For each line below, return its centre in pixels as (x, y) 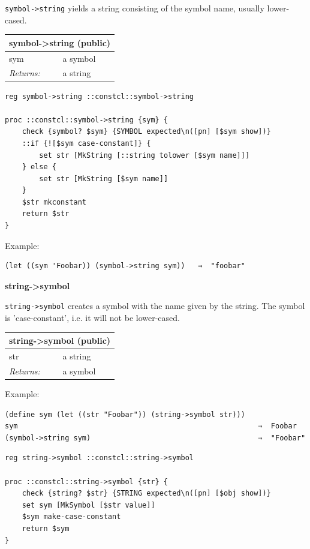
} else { (39, 167)
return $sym (46, 528)
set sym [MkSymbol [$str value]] (88, 505)
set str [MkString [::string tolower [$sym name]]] (145, 155)
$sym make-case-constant (71, 517)
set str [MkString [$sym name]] (104, 178)
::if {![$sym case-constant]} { (86, 143)
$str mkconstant (54, 202)
